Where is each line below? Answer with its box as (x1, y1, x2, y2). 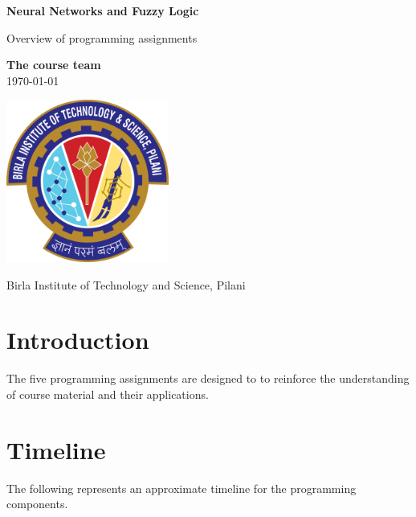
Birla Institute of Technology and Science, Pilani (6, 276, 246, 293)
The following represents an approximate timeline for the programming (6, 479, 357, 496)
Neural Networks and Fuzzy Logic (6, 2, 199, 18)
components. (6, 495, 68, 512)
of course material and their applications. (6, 385, 209, 402)
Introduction (6, 323, 149, 356)
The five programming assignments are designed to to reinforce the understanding (6, 370, 410, 387)
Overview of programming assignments (6, 29, 198, 46)
